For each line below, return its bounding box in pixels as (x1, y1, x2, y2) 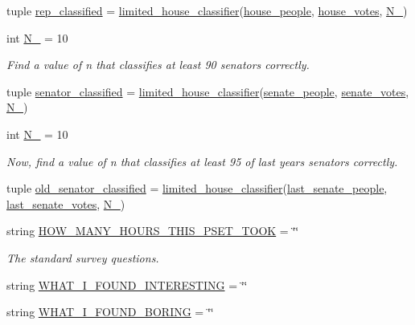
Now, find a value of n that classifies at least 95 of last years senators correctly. (6, 152, 398, 169)
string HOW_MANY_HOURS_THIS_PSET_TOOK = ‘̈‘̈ (6, 222, 299, 239)
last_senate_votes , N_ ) (6, 195, 125, 212)
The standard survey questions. (6, 249, 159, 266)
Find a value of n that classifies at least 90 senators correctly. (6, 56, 310, 73)
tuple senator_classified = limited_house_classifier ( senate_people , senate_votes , (6, 83, 409, 100)
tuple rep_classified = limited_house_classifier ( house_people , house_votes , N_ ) (6, 2, 408, 18)
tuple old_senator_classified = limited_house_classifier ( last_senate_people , (6, 180, 388, 197)
